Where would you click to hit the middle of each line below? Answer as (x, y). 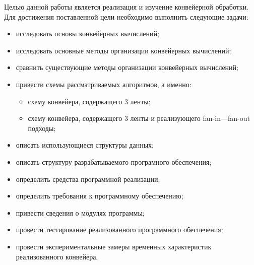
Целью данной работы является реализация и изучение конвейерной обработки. (126, 7)
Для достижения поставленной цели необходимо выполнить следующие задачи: (126, 16)
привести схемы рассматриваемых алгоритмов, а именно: (104, 84)
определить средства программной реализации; (88, 179)
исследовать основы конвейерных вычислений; (87, 34)
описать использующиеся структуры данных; (85, 145)
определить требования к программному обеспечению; (100, 196)
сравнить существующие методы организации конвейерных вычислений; (127, 67)
